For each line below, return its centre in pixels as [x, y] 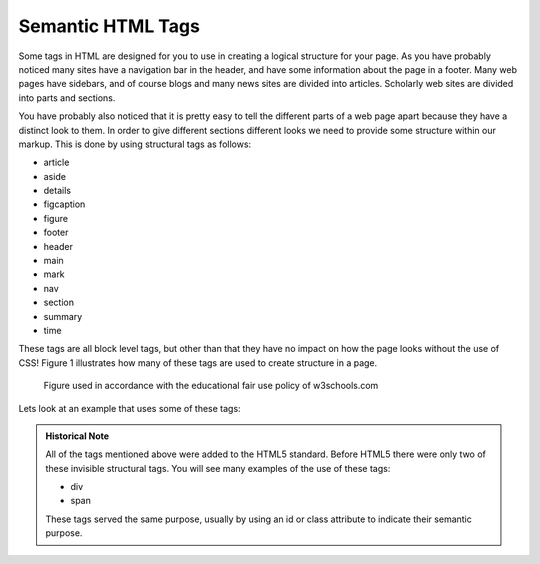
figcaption [64, 204]
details [57, 191]
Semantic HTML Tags [109, 26]
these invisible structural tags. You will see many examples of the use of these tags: [218, 468]
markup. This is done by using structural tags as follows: [135, 144]
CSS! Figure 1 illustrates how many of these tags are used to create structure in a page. [198, 362]
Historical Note [77, 436]
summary [63, 316]
